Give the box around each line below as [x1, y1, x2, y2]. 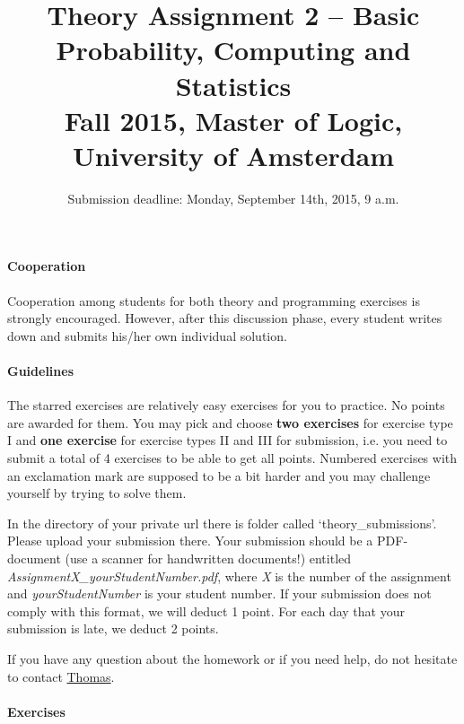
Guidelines [7, 362, 74, 380]
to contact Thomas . [7, 667, 115, 685]
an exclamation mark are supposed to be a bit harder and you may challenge [7, 466, 431, 484]
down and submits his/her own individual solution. [7, 326, 287, 345]
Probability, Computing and [56, 31, 411, 68]
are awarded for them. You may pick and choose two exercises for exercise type [7, 413, 453, 432]
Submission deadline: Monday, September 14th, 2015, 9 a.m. [67, 188, 399, 207]
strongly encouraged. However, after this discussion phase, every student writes [7, 309, 442, 327]
